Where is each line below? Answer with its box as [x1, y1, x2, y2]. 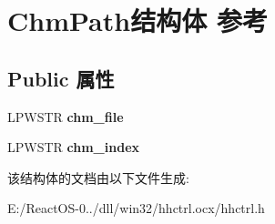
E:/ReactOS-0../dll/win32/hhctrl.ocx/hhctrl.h [7, 199, 265, 218]
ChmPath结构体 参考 [7, 2, 268, 39]
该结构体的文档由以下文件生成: [7, 168, 189, 187]
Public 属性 [7, 64, 115, 92]
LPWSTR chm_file [7, 107, 124, 126]
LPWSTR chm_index [7, 137, 140, 157]
